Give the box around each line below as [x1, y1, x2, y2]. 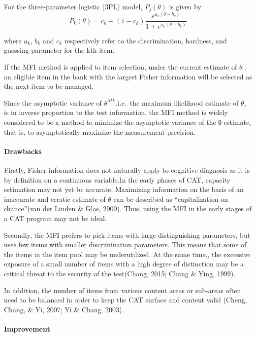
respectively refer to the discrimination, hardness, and [64, 35, 227, 45]
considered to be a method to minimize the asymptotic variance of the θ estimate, [4, 117, 252, 127]
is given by [169, 1, 201, 11]
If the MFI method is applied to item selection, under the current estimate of [4, 62, 237, 72]
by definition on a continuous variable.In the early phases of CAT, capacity [4, 174, 230, 185]
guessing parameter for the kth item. [4, 45, 115, 55]
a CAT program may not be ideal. [4, 213, 107, 223]
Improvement [4, 323, 50, 334]
